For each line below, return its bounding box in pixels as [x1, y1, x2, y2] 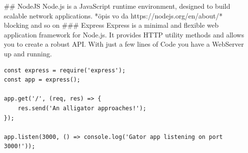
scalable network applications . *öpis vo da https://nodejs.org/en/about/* [4, 10, 223, 20]
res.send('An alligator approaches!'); [17, 104, 147, 112]
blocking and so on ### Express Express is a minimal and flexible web [4, 20, 219, 30]
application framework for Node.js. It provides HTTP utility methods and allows [4, 29, 244, 39]
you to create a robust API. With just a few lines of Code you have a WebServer [4, 39, 244, 49]
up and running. [4, 48, 52, 58]
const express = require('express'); [4, 67, 126, 74]
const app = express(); [4, 76, 81, 84]
